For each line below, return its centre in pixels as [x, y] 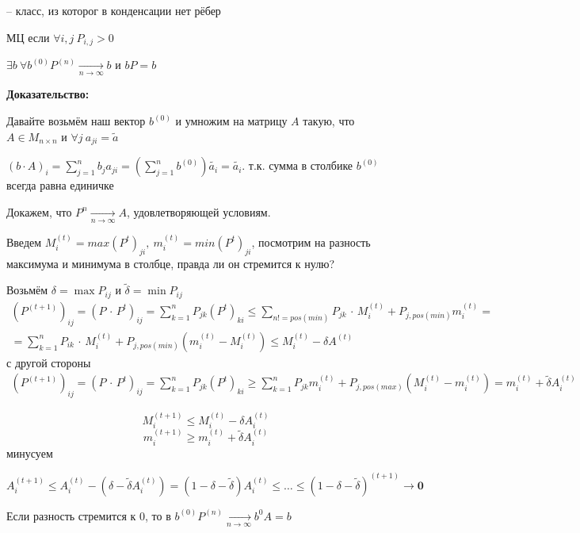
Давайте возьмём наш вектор [76, 121]
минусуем [30, 452]
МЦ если [28, 37]
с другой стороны [49, 362]
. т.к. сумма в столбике [298, 165]
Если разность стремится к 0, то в [89, 515]
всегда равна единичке [60, 185]
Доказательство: [48, 94]
